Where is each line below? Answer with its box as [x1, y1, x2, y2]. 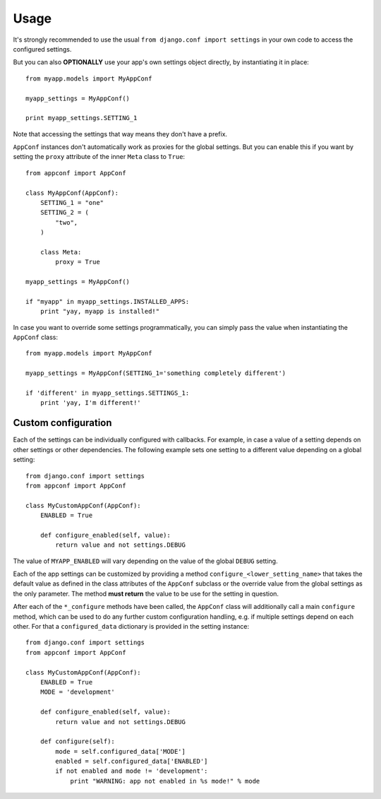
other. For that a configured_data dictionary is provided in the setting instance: [13, 622, 250, 630]
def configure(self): [40, 738, 116, 745]
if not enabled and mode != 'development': [55, 767, 208, 775]
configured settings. [13, 45, 72, 53]
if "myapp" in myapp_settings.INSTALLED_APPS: [25, 297, 190, 305]
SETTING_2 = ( [40, 208, 90, 217]
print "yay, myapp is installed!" [40, 307, 160, 316]
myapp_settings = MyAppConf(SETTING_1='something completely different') [25, 369, 286, 377]
